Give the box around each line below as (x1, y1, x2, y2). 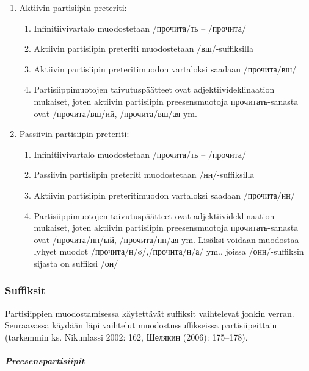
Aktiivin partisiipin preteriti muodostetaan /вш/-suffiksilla (34, 42, 253, 55)
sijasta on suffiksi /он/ (34, 256, 118, 269)
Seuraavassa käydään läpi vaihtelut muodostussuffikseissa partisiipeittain (5, 319, 277, 331)
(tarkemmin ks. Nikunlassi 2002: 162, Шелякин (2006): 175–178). (5, 330, 248, 343)
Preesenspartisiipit (5, 355, 85, 367)
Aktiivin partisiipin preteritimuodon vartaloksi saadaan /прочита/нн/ (34, 188, 295, 201)
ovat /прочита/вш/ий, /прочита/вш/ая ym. (34, 107, 197, 119)
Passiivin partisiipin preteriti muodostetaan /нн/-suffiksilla (34, 168, 255, 181)
